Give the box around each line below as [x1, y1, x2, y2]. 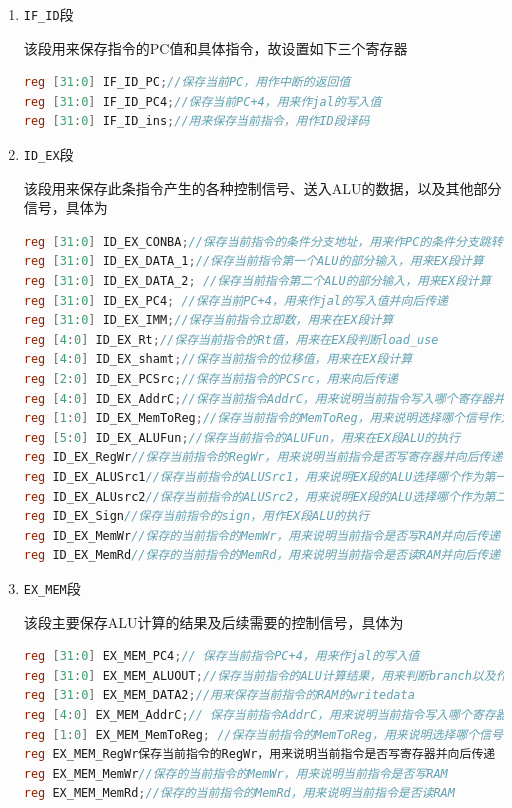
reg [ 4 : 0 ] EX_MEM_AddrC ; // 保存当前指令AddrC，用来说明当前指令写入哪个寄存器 [23, 708, 508, 722]
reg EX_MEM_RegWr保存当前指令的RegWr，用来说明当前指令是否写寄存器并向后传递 [23, 747, 496, 762]
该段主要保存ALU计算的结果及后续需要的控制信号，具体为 [23, 611, 404, 632]
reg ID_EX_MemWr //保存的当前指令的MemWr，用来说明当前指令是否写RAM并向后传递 [23, 528, 501, 543]
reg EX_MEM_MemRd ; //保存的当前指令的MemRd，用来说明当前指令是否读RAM [23, 786, 455, 801]
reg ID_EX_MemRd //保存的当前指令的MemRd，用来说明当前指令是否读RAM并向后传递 [23, 548, 501, 563]
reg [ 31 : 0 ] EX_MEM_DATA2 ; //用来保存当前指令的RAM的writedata [23, 688, 415, 703]
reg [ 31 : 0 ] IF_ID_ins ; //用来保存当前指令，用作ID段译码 [23, 114, 370, 129]
